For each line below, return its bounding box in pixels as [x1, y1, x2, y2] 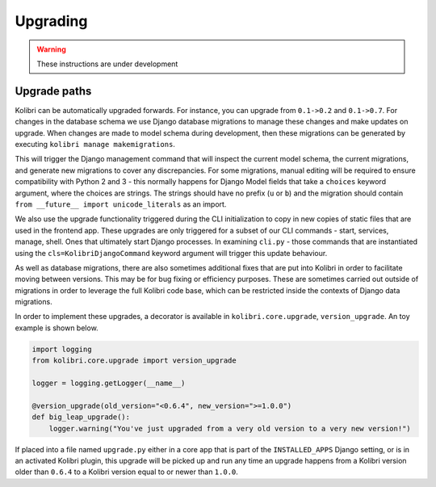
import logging [31, 344, 92, 354]
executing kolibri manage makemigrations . [15, 140, 175, 149]
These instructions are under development [36, 59, 178, 69]
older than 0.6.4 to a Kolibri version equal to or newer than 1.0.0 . [15, 467, 238, 477]
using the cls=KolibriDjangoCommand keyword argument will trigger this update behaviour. [15, 248, 328, 258]
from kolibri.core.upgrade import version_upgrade [31, 356, 237, 365]
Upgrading [15, 12, 88, 30]
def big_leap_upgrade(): [31, 413, 131, 422]
